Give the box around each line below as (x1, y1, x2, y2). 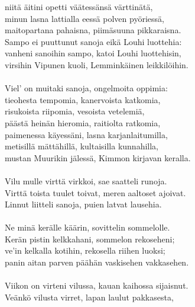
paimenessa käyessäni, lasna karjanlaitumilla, (5, 128, 168, 140)
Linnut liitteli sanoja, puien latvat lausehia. (5, 198, 162, 210)
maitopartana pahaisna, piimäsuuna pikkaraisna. (5, 24, 181, 36)
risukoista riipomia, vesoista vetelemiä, (5, 105, 145, 117)
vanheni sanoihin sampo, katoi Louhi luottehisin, (5, 47, 181, 59)
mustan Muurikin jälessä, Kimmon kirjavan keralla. (5, 151, 191, 164)
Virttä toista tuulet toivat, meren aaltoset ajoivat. (5, 186, 186, 199)
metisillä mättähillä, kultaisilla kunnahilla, (5, 140, 158, 152)
